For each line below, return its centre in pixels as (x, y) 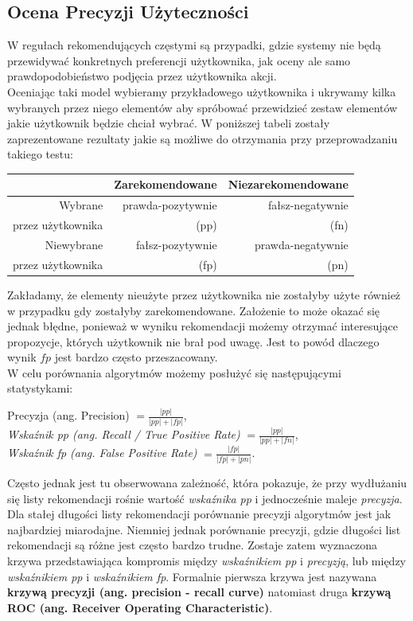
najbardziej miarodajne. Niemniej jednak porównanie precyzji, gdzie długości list (204, 529)
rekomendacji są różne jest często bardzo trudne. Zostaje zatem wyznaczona (193, 545)
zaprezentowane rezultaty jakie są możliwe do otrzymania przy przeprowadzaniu (203, 138)
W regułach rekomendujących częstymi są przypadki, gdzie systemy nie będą (194, 45)
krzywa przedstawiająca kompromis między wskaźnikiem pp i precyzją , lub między (206, 560)
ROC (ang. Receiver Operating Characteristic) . (140, 607)
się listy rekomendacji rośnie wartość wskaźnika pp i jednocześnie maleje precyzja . (205, 498)
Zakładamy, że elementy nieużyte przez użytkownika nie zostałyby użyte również (204, 294)
